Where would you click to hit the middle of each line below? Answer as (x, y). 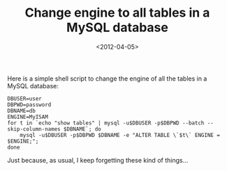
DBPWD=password (29, 105)
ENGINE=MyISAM (28, 117)
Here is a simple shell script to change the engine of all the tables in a (107, 79)
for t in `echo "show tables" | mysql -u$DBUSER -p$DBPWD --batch (106, 123)
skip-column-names (34, 129)
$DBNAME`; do (82, 129)
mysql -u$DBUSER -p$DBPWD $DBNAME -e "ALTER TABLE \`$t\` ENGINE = (120, 135)
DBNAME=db (22, 111)
